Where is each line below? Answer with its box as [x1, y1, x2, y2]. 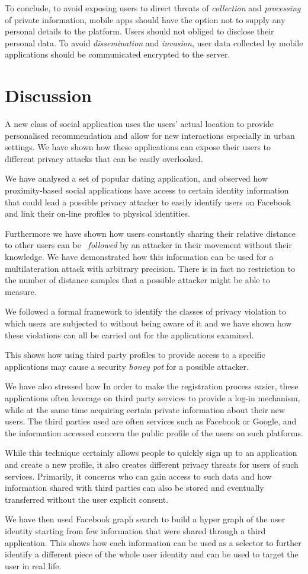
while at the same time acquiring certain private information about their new [5, 403, 285, 416]
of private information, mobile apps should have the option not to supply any [5, 13, 285, 26]
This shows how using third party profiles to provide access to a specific [5, 348, 265, 361]
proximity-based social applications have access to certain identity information [5, 184, 289, 196]
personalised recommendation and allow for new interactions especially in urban [5, 129, 295, 141]
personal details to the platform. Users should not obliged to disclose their [5, 25, 274, 37]
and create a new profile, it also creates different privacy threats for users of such [5, 458, 299, 470]
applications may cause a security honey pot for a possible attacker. [5, 360, 249, 372]
